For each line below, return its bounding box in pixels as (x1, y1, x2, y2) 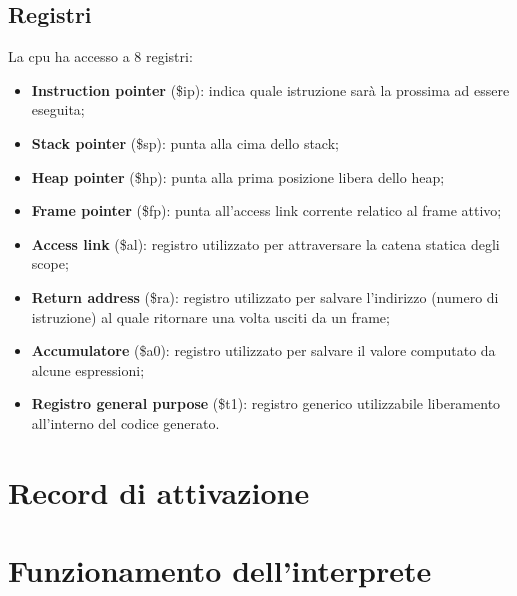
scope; (31, 253, 69, 274)
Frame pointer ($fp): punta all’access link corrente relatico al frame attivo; (31, 200, 502, 221)
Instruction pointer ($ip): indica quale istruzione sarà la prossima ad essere (31, 79, 510, 100)
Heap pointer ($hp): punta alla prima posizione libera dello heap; (31, 166, 445, 187)
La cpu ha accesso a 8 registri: (8, 46, 193, 67)
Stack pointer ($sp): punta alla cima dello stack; (31, 132, 339, 153)
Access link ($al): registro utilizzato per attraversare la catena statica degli (31, 233, 500, 254)
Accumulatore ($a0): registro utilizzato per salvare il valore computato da (31, 340, 496, 361)
